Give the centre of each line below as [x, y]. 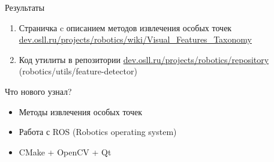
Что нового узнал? [38, 91]
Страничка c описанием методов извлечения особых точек [125, 27]
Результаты [25, 7]
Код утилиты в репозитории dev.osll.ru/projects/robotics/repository [144, 59]
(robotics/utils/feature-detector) [78, 71]
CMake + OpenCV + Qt [65, 151]
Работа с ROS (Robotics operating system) [98, 132]
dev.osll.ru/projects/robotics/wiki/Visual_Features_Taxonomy [135, 39]
